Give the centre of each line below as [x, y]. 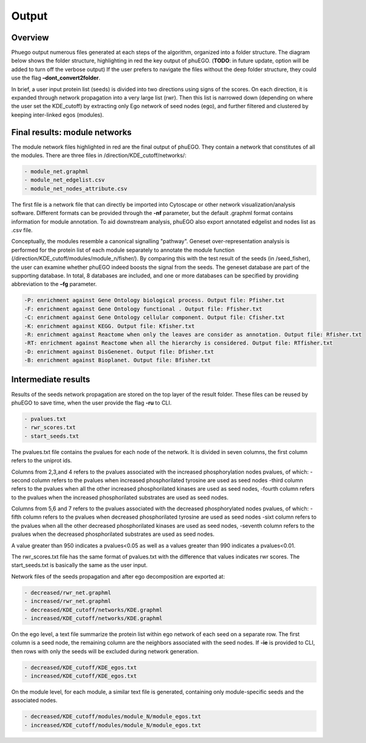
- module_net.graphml [56, 172]
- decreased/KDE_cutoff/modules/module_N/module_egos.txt [113, 717]
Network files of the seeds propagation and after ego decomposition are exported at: [118, 576]
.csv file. [22, 230]
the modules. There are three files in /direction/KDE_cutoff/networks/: [99, 155]
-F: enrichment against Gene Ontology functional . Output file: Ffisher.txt [143, 309]
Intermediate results [51, 380]
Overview [30, 38]
